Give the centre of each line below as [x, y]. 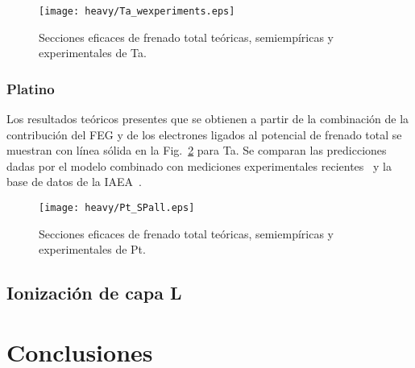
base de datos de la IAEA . [74, 182]
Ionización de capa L [94, 293]
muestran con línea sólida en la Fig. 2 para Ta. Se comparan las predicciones [197, 150]
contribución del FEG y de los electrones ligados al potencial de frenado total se [204, 134]
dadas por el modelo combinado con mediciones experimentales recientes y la [199, 165]
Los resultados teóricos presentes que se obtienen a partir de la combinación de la [208, 119]
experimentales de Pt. [92, 249]
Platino [31, 88]
